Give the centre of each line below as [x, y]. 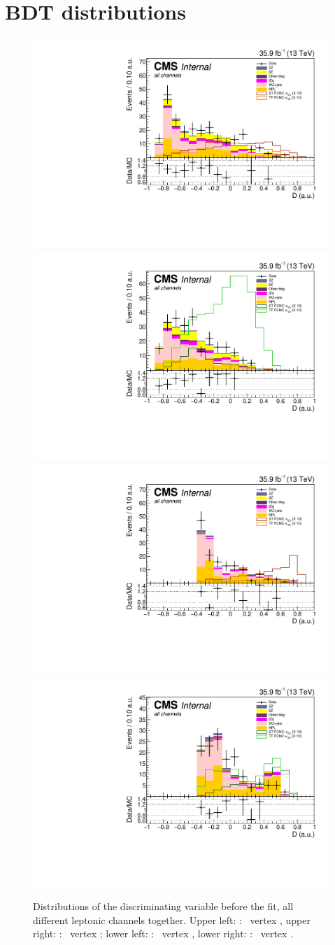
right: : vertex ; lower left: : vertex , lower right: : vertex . [163, 933]
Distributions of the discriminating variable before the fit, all [163, 906]
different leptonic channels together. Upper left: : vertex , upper [172, 919]
